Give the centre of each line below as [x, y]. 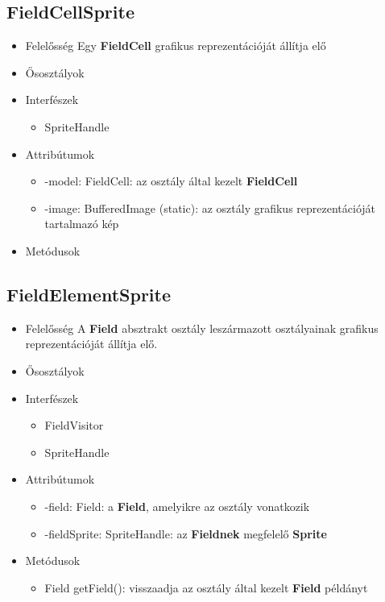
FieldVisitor [74, 425]
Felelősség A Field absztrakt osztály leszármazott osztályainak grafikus [202, 328]
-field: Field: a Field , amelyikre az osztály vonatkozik [177, 506]
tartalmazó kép [82, 224]
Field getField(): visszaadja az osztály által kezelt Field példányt [206, 587]
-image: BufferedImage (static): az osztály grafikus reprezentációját [210, 208]
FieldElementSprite [89, 294]
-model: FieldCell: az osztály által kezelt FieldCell [171, 181]
